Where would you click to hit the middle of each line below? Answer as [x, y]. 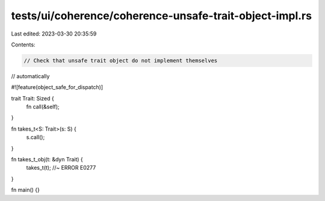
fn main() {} [26, 190]
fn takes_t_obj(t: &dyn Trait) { [47, 159]
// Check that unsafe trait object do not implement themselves [121, 60]
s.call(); [36, 137]
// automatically [30, 76]
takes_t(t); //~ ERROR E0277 [61, 168]
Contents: [23, 45]
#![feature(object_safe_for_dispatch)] [57, 87]
